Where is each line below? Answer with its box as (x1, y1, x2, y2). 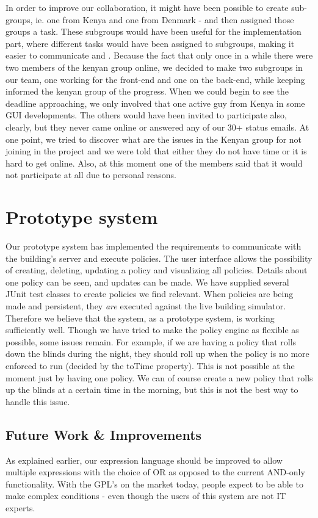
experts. (5, 501, 35, 514)
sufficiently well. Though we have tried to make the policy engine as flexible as (5, 323, 299, 336)
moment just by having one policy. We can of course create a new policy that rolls (5, 371, 313, 384)
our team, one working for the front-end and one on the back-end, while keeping (5, 73, 305, 85)
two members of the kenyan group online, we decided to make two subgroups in (5, 60, 303, 73)
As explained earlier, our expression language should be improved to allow (5, 453, 283, 466)
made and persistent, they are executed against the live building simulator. (5, 300, 286, 312)
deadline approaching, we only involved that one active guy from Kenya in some (5, 96, 305, 109)
